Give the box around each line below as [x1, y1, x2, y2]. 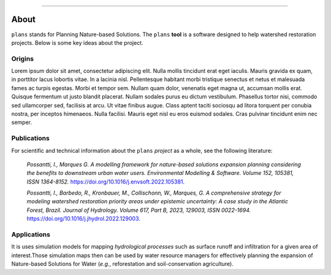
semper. [11, 118, 32, 126]
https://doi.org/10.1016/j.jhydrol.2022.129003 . [26, 215, 141, 222]
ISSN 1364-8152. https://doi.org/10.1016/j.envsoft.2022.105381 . [26, 178, 185, 185]
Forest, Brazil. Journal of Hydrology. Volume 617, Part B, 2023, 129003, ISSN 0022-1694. [26, 206, 251, 214]
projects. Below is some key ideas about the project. [11, 39, 143, 46]
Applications [11, 230, 50, 239]
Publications [11, 134, 50, 142]
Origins [11, 54, 34, 63]
